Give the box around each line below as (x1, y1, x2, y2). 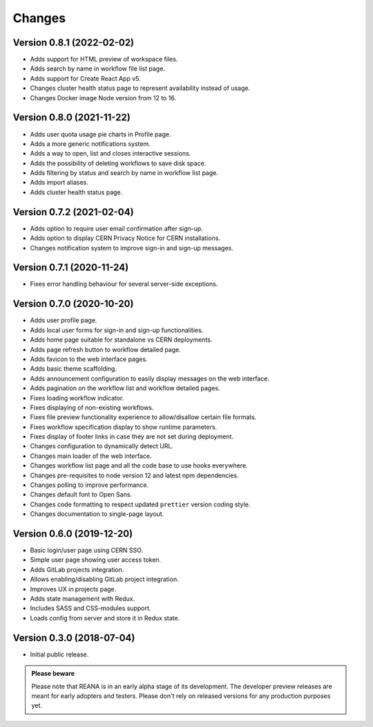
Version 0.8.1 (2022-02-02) (12, 37, 135, 48)
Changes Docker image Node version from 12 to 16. (30, 93, 176, 102)
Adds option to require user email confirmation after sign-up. (30, 224, 203, 232)
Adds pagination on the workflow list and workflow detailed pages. (30, 384, 220, 392)
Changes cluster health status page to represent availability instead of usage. (30, 84, 251, 93)
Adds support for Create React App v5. (30, 74, 141, 82)
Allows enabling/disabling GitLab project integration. (30, 575, 179, 584)
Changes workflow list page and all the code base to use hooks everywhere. (30, 461, 248, 470)
